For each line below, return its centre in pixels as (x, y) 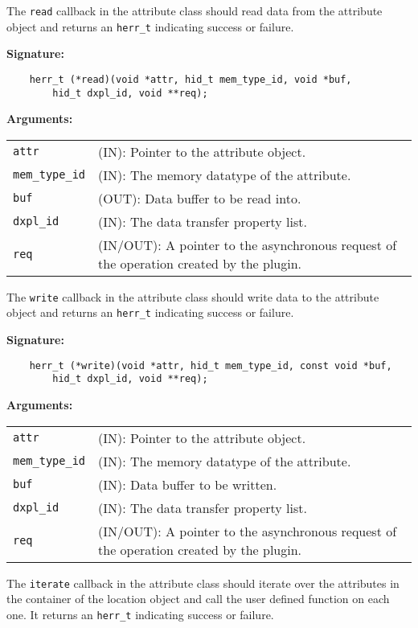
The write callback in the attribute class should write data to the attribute (193, 296)
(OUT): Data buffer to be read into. (200, 198)
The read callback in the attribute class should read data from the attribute (195, 10)
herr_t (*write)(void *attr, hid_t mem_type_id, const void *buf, (211, 365)
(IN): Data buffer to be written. (188, 484)
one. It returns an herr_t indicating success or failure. (140, 614)
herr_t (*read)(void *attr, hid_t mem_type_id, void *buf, (191, 79)
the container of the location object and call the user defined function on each (198, 599)
